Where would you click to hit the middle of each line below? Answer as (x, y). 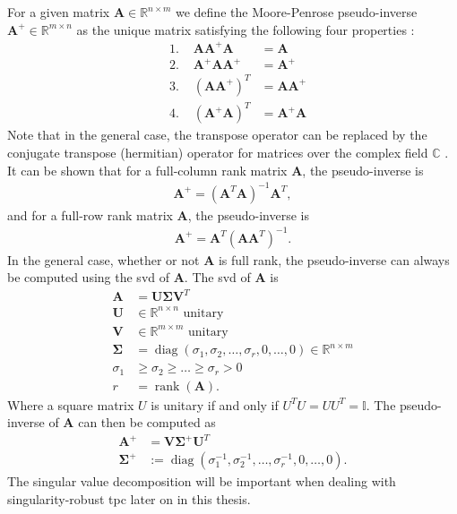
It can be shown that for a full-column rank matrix (147, 170)
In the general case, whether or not (103, 259)
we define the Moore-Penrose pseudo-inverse (296, 12)
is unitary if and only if (215, 404)
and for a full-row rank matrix (90, 214)
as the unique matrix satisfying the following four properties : (246, 29)
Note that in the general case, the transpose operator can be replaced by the (217, 135)
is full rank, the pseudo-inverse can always (334, 259)
